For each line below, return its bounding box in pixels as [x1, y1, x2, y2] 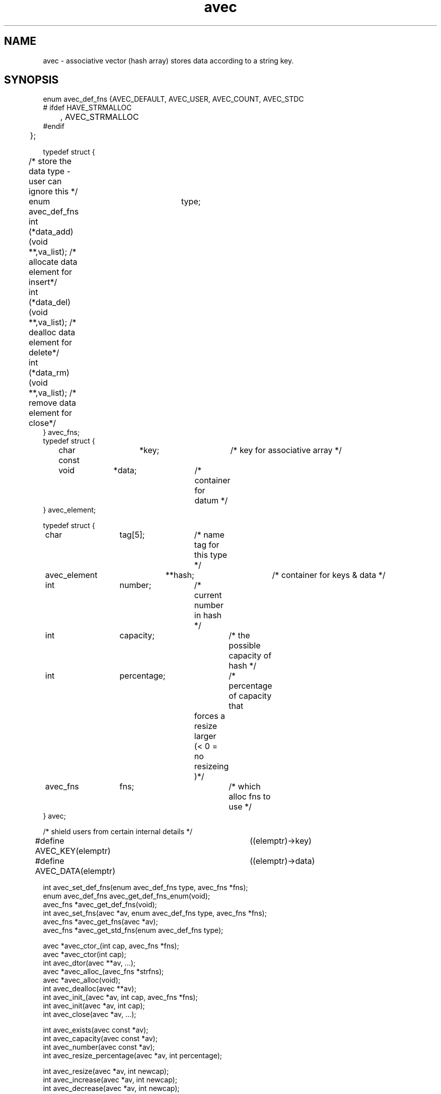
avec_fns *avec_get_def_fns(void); [43, 900, 157, 909]
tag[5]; [119, 530, 145, 540]
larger [194, 731, 216, 742]
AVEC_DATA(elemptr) [35, 866, 115, 877]
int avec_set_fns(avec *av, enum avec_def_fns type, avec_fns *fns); [43, 909, 267, 918]
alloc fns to [229, 791, 271, 802]
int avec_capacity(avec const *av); [43, 1034, 158, 1043]
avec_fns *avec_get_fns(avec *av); [43, 917, 158, 926]
